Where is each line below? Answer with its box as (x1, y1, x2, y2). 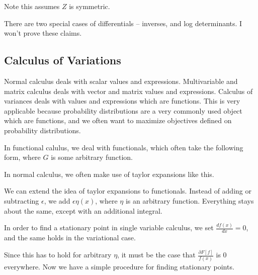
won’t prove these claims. (4, 28, 82, 38)
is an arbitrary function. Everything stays (125, 195, 254, 206)
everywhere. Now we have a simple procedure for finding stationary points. (4, 261, 234, 271)
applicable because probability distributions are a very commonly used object (4, 105, 242, 116)
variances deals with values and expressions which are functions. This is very (4, 96, 240, 106)
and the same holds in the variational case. (4, 232, 136, 243)
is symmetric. (69, 1, 110, 11)
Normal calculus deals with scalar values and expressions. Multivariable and (4, 75, 238, 86)
